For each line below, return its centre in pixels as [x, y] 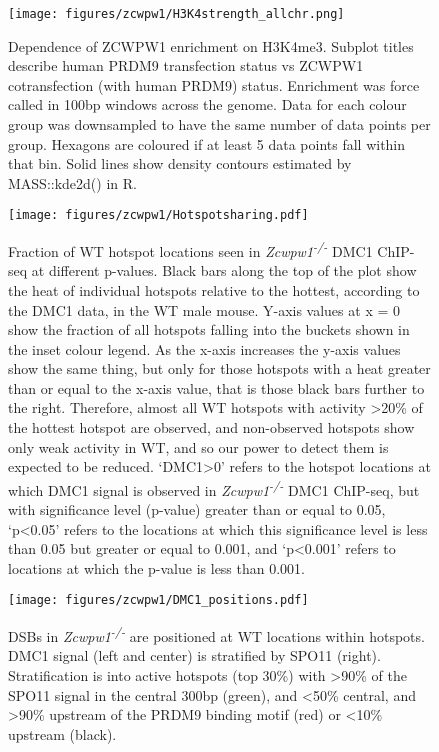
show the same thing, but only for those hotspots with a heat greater [219, 368]
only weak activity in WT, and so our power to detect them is [198, 446]
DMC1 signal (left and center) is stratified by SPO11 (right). [194, 655]
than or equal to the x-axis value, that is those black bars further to [216, 387]
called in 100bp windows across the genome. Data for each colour [207, 104]
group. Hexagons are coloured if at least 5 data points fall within [207, 143]
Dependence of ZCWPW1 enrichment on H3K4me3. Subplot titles [211, 45]
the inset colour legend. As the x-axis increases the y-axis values [204, 348]
